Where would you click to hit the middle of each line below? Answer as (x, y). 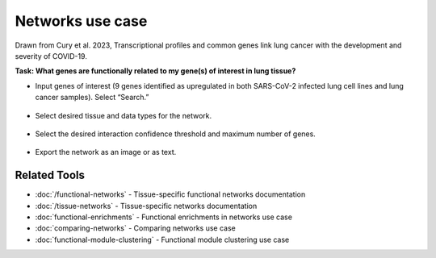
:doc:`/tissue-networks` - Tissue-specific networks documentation (146, 206)
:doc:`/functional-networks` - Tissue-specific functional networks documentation (170, 194)
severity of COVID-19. (51, 56)
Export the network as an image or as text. (106, 152)
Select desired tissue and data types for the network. (124, 115)
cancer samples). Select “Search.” (92, 98)
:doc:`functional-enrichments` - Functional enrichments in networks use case (163, 217)
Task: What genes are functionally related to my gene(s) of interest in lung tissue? (155, 71)
